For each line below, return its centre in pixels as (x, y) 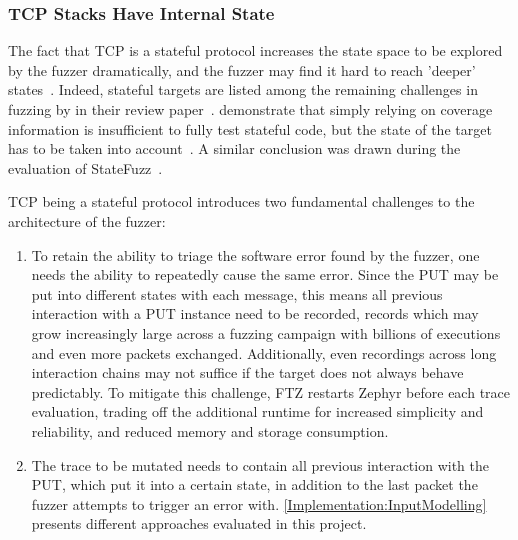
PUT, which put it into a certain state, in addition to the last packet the (254, 484)
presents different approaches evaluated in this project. (199, 523)
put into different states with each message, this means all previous (237, 293)
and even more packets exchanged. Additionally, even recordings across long (264, 352)
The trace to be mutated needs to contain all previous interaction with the (260, 464)
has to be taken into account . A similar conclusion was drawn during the (234, 148)
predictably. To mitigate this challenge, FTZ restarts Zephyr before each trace (270, 391)
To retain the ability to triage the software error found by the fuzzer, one (255, 254)
